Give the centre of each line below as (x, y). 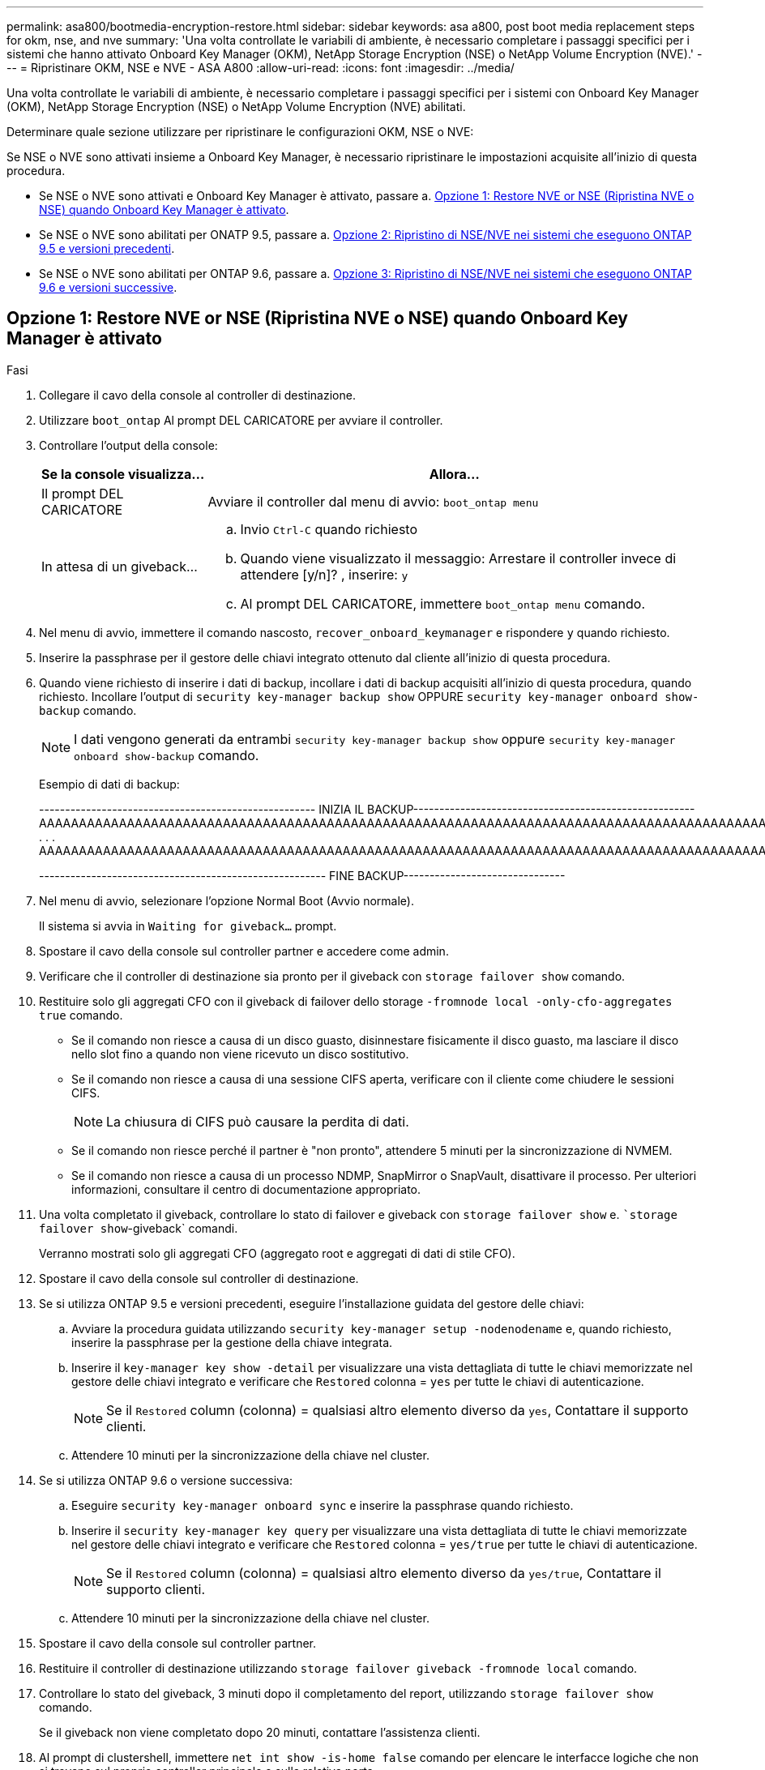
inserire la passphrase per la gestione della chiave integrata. (232, 1342)
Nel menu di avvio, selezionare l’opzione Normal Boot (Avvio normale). (227, 900)
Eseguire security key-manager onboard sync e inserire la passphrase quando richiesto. (323, 1505)
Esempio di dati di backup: (109, 784)
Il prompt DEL (83, 493)
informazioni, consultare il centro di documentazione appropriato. (246, 1189)
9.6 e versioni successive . (108, 287)
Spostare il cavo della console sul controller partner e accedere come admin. (244, 951)
